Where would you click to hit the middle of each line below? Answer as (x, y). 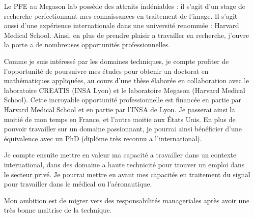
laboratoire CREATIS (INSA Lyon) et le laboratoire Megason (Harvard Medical (125, 90)
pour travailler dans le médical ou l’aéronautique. (78, 184)
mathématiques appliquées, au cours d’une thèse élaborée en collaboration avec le (127, 80)
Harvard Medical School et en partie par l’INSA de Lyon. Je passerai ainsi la (120, 109)
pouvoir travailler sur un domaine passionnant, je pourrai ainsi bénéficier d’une (123, 129)
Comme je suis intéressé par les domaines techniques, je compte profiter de (116, 61)
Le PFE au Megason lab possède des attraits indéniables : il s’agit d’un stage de (125, 6)
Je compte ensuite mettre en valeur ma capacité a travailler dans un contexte (120, 155)
